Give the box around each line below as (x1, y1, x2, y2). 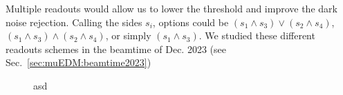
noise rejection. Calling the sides (6, 14, 142, 29)
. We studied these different (198, 28, 315, 43)
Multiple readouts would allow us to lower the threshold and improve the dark (6, 1, 337, 15)
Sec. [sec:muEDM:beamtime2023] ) (6, 55, 151, 70)
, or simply (105, 28, 151, 43)
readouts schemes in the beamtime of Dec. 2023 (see (6, 41, 226, 56)
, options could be (152, 14, 229, 29)
